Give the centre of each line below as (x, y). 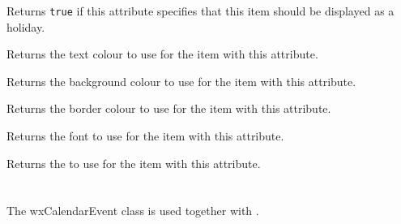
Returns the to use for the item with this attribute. (134, 163)
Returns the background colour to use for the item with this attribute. (181, 81)
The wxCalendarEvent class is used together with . (133, 211)
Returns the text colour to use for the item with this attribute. (162, 54)
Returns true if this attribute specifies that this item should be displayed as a (200, 11)
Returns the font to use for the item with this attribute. (145, 136)
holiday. (26, 26)
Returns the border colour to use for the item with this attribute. (169, 108)
